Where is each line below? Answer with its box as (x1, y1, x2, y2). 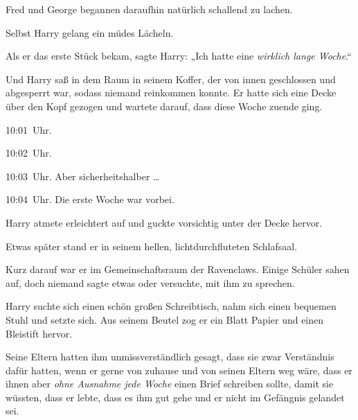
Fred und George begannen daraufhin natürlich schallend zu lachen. (6, 2, 293, 16)
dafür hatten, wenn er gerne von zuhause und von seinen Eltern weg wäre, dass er (6, 362, 352, 377)
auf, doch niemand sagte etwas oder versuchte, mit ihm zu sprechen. (6, 275, 295, 290)
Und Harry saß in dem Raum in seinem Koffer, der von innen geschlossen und (6, 71, 336, 86)
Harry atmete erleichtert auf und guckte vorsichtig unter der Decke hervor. (6, 215, 323, 229)
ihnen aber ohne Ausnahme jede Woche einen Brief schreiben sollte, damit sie (6, 376, 334, 391)
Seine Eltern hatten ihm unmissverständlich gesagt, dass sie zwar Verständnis (6, 349, 334, 364)
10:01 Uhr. (6, 122, 52, 137)
